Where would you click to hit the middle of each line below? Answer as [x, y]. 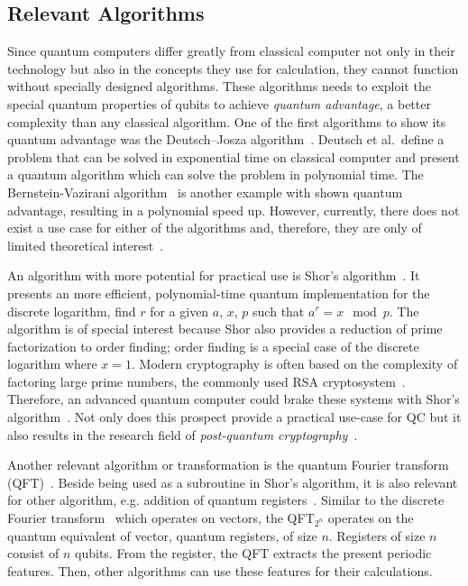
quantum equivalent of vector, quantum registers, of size [162, 535]
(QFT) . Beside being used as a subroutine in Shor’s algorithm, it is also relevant [233, 482]
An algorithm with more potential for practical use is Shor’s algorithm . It [214, 275]
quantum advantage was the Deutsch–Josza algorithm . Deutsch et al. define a [226, 139]
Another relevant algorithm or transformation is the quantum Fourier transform [228, 465]
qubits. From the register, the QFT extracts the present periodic [253, 553]
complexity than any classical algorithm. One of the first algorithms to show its [227, 121]
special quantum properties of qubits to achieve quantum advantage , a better [219, 103]
